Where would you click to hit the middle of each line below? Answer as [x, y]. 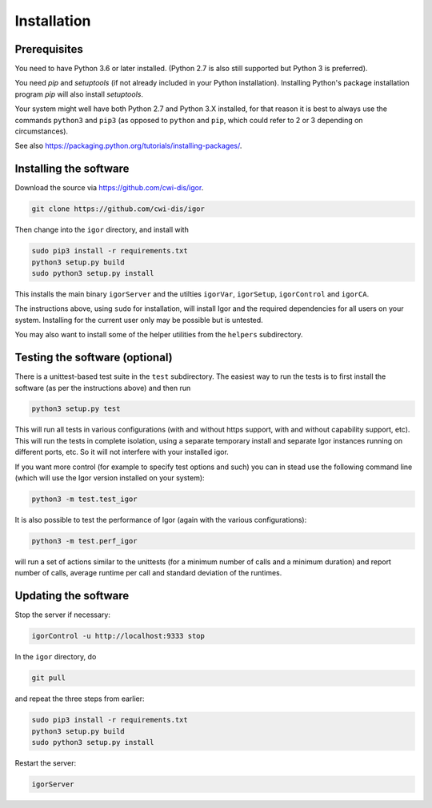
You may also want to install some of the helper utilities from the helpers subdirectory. [159, 335]
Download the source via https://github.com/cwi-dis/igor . [109, 188]
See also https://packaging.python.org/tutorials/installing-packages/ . [128, 146]
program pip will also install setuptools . [79, 94]
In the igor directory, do [56, 657]
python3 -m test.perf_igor [84, 541]
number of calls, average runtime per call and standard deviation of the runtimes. [148, 573]
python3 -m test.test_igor [84, 499]
